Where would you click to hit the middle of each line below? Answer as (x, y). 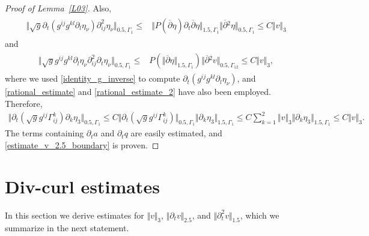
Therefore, (24, 103)
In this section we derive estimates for (75, 215)
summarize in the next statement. (67, 228)
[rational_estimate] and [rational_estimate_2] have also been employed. (138, 92)
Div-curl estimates (82, 186)
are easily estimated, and (176, 133)
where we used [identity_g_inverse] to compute (93, 78)
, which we (260, 215)
